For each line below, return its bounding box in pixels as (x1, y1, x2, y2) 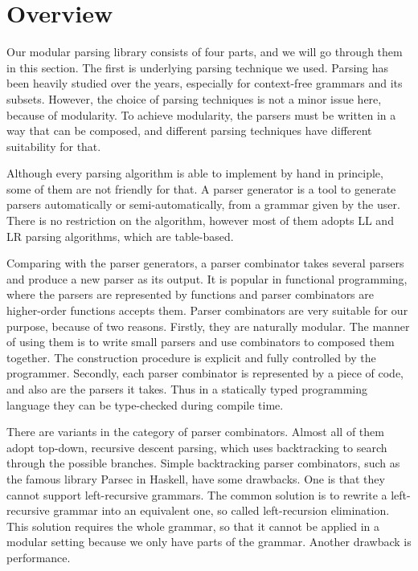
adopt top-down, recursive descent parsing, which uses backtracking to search (6, 438, 387, 455)
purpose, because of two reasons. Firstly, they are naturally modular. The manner (6, 317, 410, 334)
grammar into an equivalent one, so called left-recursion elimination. (53, 502, 390, 519)
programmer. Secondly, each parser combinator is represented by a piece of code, (6, 365, 404, 381)
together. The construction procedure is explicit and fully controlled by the (6, 349, 376, 365)
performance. (6, 549, 71, 565)
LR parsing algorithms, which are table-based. (6, 227, 234, 244)
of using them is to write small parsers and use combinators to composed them (6, 333, 395, 350)
